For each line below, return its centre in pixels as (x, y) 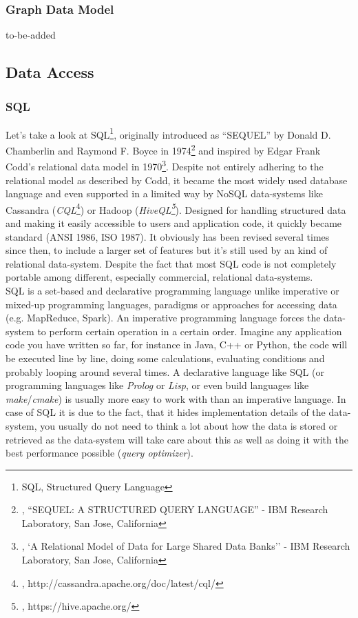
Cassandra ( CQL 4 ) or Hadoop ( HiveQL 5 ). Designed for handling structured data (176, 208)
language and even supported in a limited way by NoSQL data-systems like (164, 193)
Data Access (50, 72)
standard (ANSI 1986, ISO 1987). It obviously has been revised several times (168, 236)
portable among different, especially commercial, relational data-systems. (159, 277)
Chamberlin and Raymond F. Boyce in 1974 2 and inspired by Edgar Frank (163, 149)
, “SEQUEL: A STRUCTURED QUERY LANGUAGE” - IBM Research (175, 509)
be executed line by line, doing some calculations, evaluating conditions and (165, 358)
